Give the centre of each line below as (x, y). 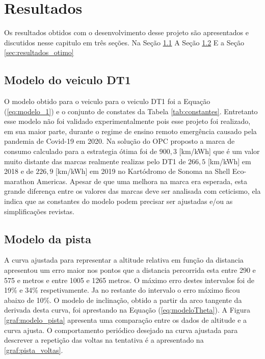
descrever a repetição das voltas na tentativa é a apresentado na (104, 340)
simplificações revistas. (39, 211)
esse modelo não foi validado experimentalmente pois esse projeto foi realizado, (127, 121)
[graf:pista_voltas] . (34, 350)
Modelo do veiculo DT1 (68, 80)
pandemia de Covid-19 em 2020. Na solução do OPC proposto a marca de (120, 141)
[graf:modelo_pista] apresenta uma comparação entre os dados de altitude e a (126, 320)
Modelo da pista (48, 238)
